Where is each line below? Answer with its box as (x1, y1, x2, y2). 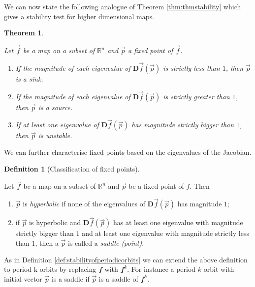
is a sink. (15, 73, 43, 84)
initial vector (4, 273, 42, 284)
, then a (35, 238, 59, 248)
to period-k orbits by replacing (4, 264, 96, 274)
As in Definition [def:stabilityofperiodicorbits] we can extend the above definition (4, 254, 248, 264)
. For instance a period (127, 264, 196, 274)
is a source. (38, 102, 72, 112)
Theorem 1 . (4, 28, 44, 38)
